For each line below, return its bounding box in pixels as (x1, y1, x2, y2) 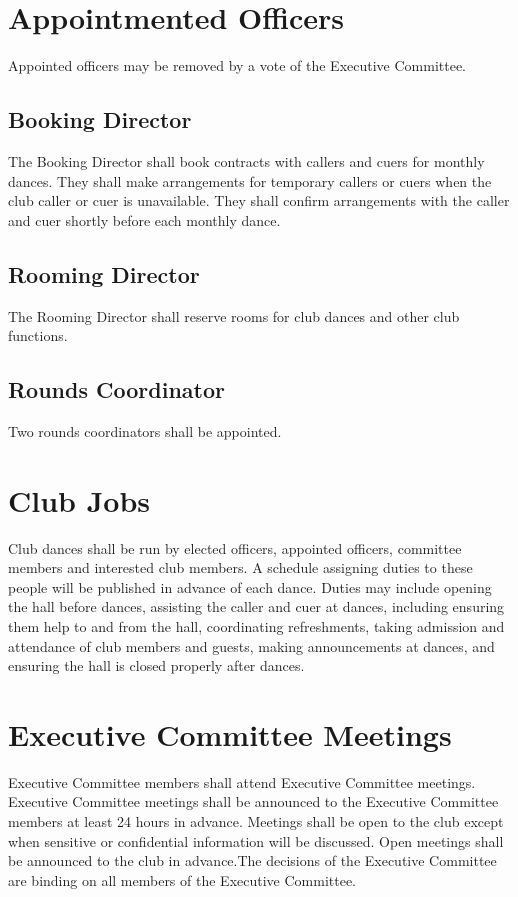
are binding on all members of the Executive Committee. (8, 869, 356, 890)
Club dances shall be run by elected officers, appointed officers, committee (8, 537, 462, 558)
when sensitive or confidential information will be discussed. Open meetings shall (8, 830, 504, 851)
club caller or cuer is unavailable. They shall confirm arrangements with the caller (8, 190, 510, 211)
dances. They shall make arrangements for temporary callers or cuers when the (8, 170, 492, 191)
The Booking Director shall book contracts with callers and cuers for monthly (8, 150, 485, 171)
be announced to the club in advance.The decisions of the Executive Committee (8, 850, 497, 871)
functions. (8, 325, 68, 346)
